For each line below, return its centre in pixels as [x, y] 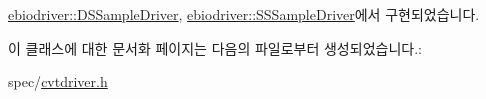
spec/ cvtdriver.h [58, 81]
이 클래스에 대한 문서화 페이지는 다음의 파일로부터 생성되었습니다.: [215, 47]
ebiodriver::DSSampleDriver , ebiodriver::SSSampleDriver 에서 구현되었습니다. [244, 14]
